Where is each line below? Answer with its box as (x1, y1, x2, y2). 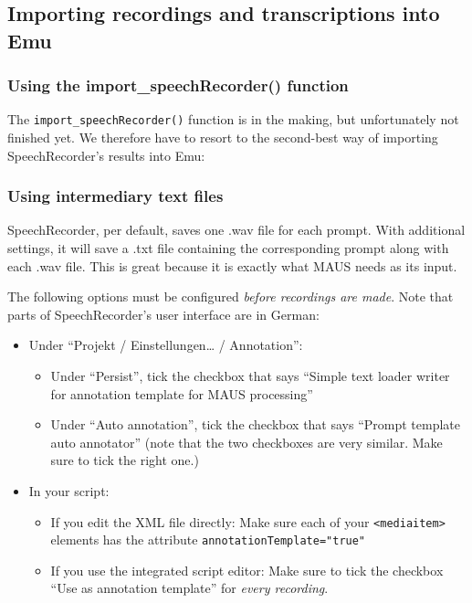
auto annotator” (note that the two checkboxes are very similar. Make (50, 432, 443, 451)
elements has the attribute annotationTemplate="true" (50, 530, 366, 549)
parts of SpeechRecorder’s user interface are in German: (7, 304, 320, 323)
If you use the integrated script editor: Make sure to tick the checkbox (50, 560, 444, 579)
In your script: (28, 481, 110, 500)
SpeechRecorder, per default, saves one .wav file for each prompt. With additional (7, 220, 466, 239)
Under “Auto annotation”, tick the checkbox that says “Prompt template (50, 415, 461, 434)
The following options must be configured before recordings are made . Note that (7, 287, 454, 306)
